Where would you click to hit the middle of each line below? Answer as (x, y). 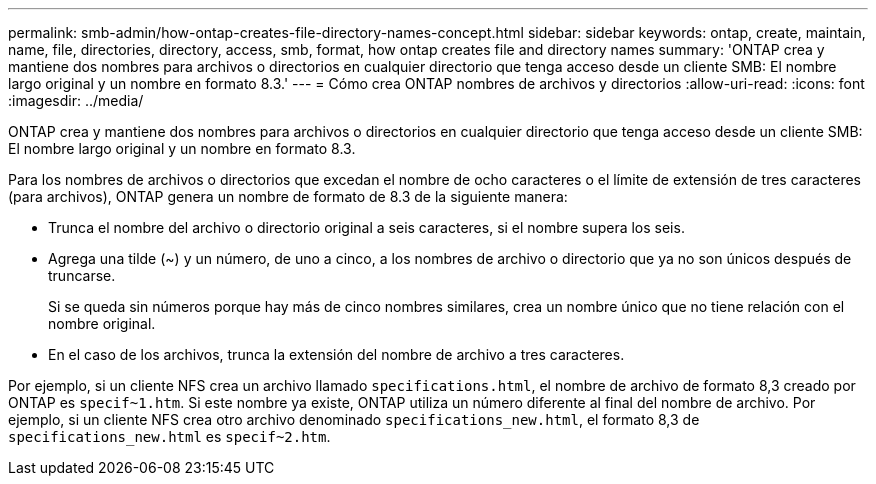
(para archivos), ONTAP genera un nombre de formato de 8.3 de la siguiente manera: (288, 196)
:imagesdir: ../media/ (76, 100)
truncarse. (82, 275)
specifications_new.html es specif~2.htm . (169, 436)
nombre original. (102, 323)
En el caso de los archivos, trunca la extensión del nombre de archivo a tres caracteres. (336, 354)
